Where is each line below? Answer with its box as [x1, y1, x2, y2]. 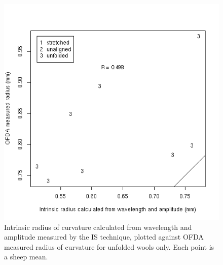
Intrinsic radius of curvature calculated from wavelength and [4, 221, 192, 232]
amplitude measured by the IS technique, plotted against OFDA [4, 231, 204, 242]
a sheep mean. [4, 251, 48, 262]
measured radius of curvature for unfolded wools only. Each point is [4, 241, 214, 252]
